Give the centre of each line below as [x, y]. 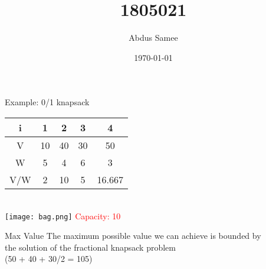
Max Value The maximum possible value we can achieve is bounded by [133, 236]
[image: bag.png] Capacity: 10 [63, 215]
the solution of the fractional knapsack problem [90, 247]
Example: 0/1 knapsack [47, 102]
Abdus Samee [153, 38]
